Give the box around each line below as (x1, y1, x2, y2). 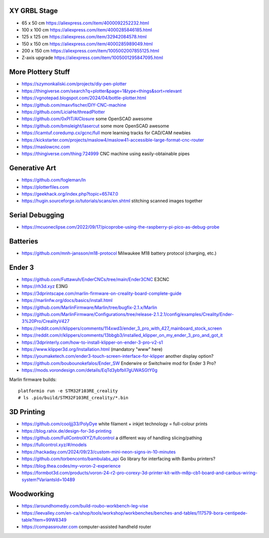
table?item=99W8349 (21, 517, 67, 523)
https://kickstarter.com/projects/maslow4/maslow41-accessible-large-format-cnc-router (21, 137, 204, 143)
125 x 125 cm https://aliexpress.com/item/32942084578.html (21, 34, 147, 40)
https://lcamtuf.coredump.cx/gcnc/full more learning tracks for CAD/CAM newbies (21, 130, 191, 136)
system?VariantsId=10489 (21, 477, 75, 483)
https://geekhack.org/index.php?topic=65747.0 (21, 191, 119, 197)
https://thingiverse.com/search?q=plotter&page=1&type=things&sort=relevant (21, 88, 182, 94)
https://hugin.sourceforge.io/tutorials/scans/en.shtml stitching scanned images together (21, 198, 203, 204)
